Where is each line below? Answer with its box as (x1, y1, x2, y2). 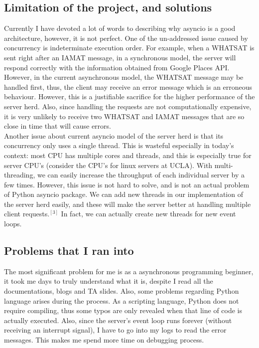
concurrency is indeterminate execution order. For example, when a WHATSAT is (4, 42, 255, 53)
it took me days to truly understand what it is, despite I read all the (4, 276, 213, 286)
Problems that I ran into (4, 243, 134, 258)
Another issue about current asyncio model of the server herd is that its (4, 130, 224, 141)
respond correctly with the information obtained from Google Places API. (4, 62, 230, 72)
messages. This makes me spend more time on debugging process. (4, 335, 204, 345)
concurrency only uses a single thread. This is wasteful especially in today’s (4, 140, 234, 151)
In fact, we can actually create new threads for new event (61, 208, 236, 219)
